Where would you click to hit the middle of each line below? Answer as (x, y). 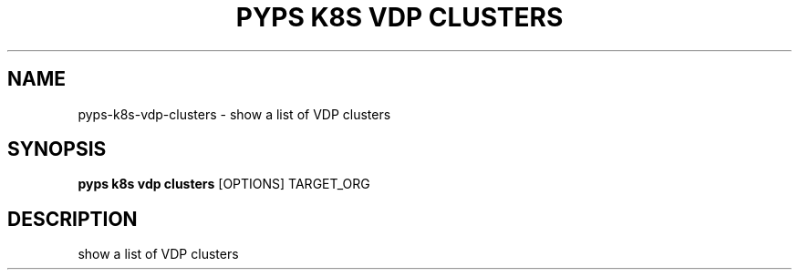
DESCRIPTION (73, 219)
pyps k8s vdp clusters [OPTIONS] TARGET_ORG (224, 184)
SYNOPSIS (57, 149)
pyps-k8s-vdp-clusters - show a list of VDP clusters (234, 114)
